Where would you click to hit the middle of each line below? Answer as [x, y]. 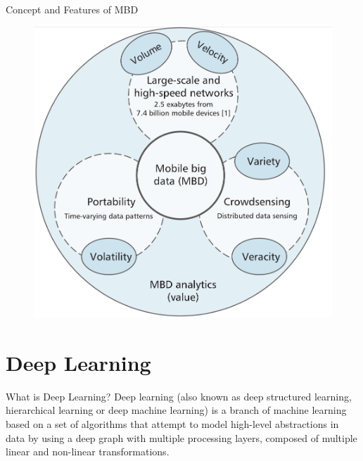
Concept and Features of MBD [72, 9]
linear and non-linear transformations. [88, 451]
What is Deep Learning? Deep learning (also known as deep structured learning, [179, 396]
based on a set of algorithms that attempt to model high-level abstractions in [172, 424]
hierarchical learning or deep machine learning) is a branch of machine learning [176, 410]
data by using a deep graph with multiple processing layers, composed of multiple [181, 437]
